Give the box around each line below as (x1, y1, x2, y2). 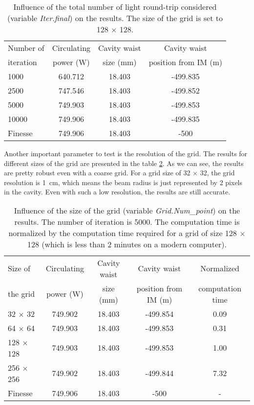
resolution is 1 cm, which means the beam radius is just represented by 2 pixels (4, 177, 243, 187)
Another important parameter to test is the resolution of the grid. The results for (4, 148, 248, 158)
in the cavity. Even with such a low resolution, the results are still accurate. (4, 187, 231, 197)
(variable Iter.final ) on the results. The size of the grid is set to (7, 12, 223, 24)
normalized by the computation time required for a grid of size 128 (8, 227, 237, 238)
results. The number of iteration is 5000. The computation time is (14, 215, 240, 227)
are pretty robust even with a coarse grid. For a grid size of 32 (4, 167, 190, 178)
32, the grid (200, 167, 235, 178)
